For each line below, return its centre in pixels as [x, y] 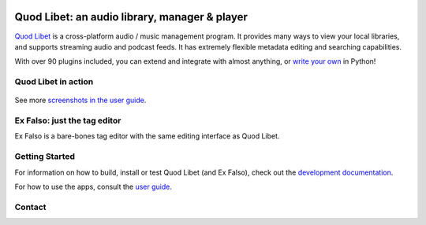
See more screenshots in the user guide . [80, 100]
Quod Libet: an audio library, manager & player [131, 17]
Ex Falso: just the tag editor [68, 120]
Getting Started [45, 157]
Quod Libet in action [54, 82]
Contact [30, 207]
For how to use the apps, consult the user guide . [93, 186]
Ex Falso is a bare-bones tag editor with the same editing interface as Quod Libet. [147, 136]
